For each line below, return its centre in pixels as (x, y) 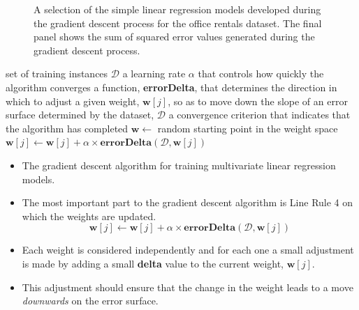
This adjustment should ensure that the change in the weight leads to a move (188, 287)
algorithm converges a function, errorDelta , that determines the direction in (171, 87)
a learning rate (154, 73)
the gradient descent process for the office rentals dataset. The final (178, 23)
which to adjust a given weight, (73, 101)
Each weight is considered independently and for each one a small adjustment (188, 250)
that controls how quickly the (261, 73)
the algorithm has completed (67, 128)
